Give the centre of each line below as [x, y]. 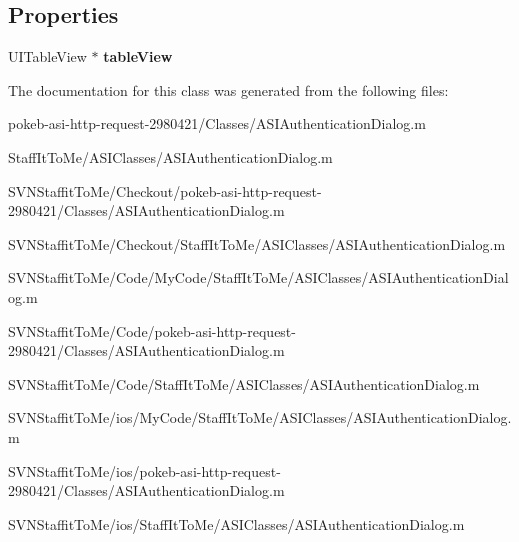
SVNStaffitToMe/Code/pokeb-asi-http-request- [152, 330]
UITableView [47, 56]
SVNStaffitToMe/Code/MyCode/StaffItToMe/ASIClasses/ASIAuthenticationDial [258, 277]
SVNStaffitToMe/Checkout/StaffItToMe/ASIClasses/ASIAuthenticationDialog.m [257, 243]
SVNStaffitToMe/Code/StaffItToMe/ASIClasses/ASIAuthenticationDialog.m [244, 383]
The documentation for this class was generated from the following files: [228, 89]
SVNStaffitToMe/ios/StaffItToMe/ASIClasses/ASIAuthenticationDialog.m [236, 523]
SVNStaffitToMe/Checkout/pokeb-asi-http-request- [165, 190]
